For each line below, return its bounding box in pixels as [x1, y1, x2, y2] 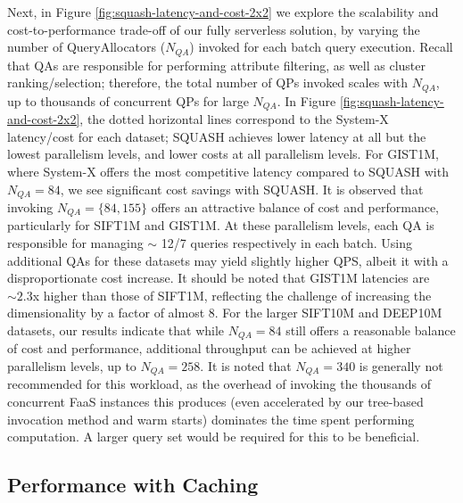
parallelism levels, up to [7, 357, 136, 375]
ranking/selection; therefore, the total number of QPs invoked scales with [7, 73, 409, 92]
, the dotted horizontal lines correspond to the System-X [79, 110, 389, 128]
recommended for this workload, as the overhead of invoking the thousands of [7, 375, 431, 393]
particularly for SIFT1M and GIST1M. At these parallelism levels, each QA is [7, 216, 434, 235]
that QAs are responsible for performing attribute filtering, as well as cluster [7, 55, 426, 74]
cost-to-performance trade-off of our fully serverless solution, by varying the [7, 20, 420, 38]
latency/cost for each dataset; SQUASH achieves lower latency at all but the [7, 127, 426, 145]
